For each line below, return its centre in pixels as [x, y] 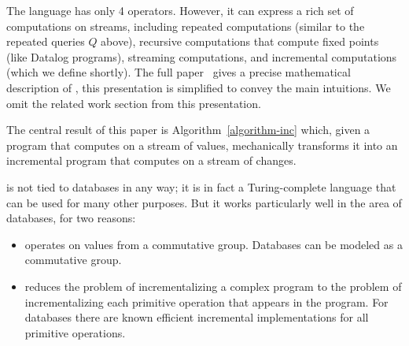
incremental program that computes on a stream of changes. [151, 160]
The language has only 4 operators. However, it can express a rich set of [180, 10]
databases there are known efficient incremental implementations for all [197, 317]
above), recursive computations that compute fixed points [240, 41]
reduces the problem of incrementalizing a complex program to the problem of [213, 286]
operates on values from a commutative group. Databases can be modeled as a [214, 244]
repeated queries [46, 41]
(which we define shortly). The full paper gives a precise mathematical [179, 72]
